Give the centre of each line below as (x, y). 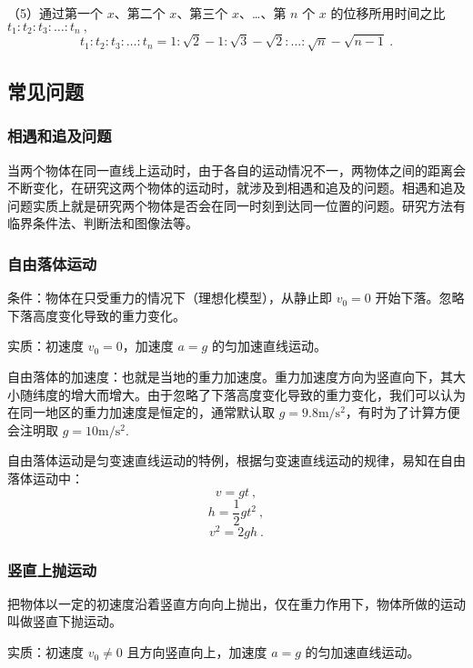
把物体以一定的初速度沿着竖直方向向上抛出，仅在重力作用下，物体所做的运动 (236, 603)
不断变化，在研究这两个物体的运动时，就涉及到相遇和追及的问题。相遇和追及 (236, 188)
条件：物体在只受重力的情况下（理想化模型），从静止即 (170, 298)
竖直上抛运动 (52, 569)
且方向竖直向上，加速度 (197, 652)
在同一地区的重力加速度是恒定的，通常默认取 (141, 412)
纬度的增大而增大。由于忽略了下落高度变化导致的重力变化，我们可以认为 (249, 394)
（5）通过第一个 (55, 13)
